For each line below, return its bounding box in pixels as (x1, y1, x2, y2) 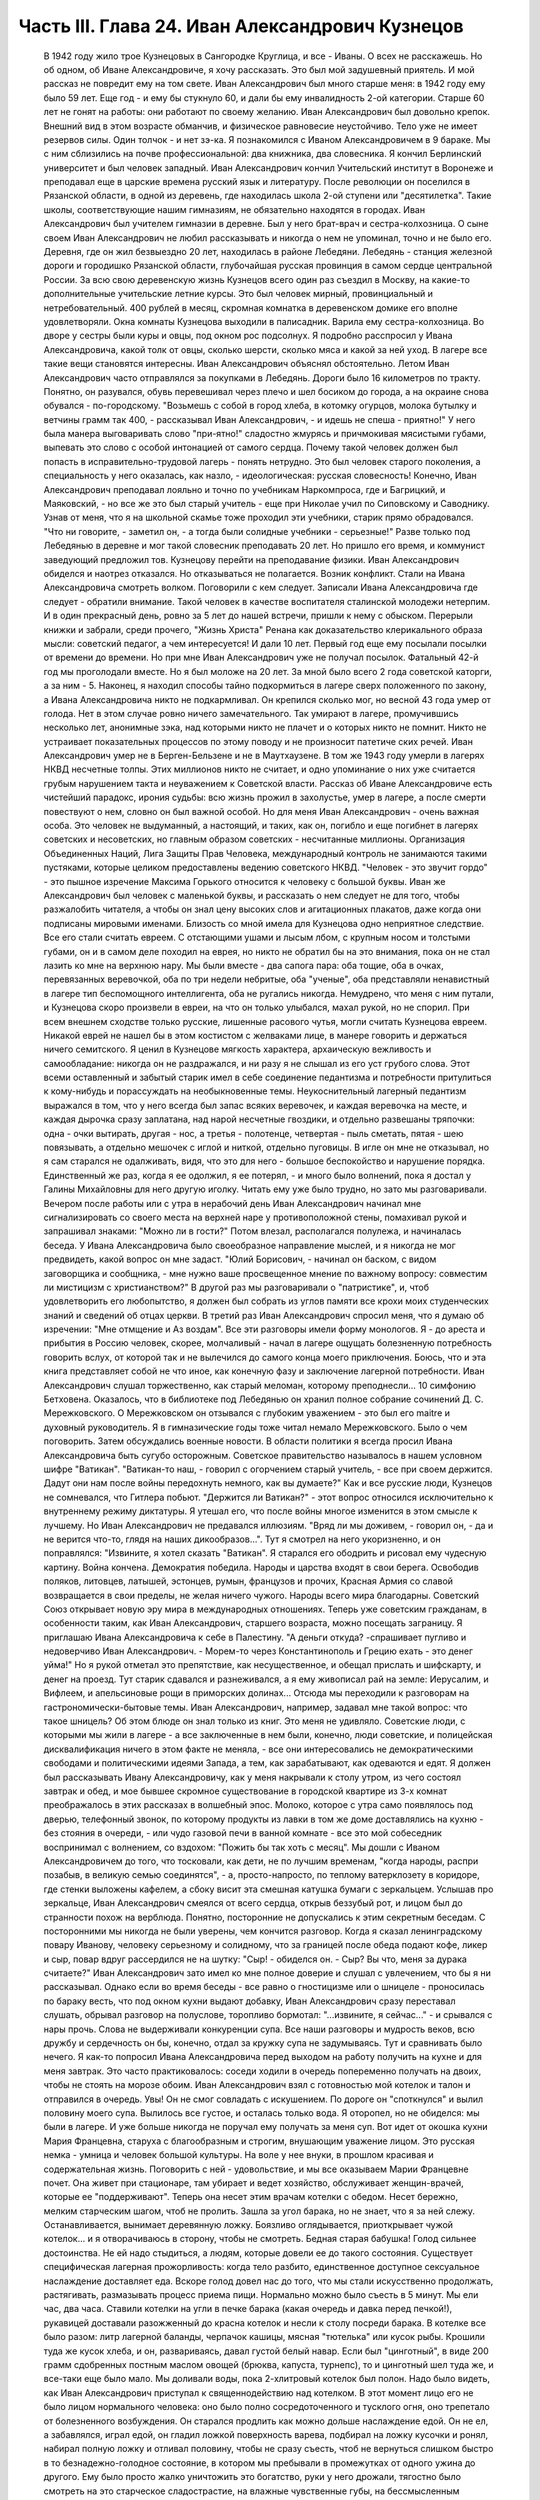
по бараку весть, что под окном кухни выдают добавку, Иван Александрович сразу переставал (43, 1995, 456, 2007)
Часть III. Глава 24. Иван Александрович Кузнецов (18, 15, 464, 37)
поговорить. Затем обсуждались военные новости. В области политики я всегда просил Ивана (43, 1435, 454, 1447)
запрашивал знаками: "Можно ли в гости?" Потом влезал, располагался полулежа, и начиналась (43, 1225, 462, 1237)
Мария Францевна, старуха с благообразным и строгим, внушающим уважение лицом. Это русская (43, 2135, 475, 2147)
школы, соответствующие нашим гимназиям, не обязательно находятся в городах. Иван (43, 203, 425, 215)
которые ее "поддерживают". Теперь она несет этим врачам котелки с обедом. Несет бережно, (43, 2191, 459, 2203)
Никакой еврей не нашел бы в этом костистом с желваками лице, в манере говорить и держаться (43, 1029, 468, 1041)
